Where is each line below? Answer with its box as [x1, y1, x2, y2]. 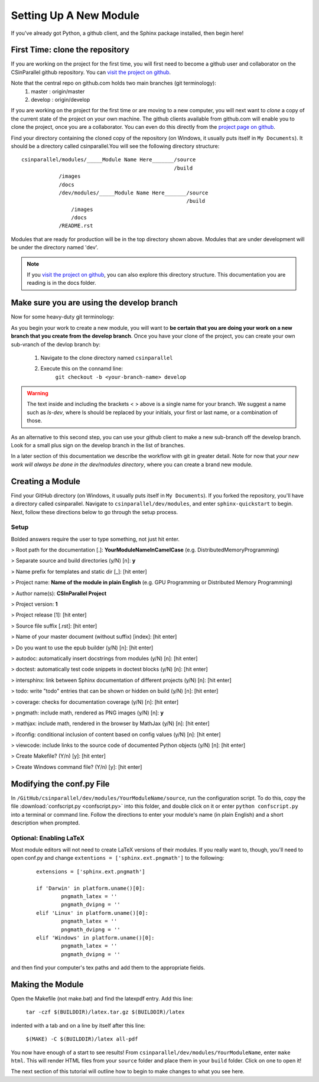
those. [27, 417, 43, 424]
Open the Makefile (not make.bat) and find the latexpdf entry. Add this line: [11, 995, 193, 1002]
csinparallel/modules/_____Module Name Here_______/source [21, 157, 196, 163]
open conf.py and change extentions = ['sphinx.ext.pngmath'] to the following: [11, 854, 224, 862]
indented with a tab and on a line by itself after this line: [11, 1022, 146, 1029]
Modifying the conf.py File [11, 779, 110, 789]
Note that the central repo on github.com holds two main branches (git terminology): [11, 80, 217, 87]
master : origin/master [31, 87, 85, 95]
